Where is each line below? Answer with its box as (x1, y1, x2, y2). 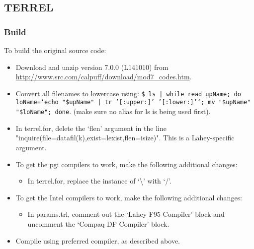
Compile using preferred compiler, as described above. (15, 235, 180, 246)
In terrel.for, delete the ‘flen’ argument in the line (15, 123, 167, 133)
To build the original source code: (4, 45, 106, 55)
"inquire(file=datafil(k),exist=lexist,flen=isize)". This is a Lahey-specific (15, 132, 235, 143)
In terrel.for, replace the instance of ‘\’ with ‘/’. (27, 176, 172, 186)
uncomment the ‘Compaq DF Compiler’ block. (27, 218, 169, 229)
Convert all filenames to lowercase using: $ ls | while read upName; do (15, 88, 241, 98)
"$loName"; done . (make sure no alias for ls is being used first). (15, 106, 211, 117)
